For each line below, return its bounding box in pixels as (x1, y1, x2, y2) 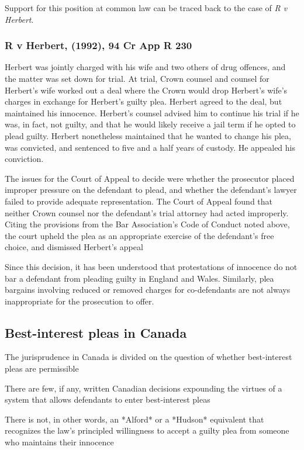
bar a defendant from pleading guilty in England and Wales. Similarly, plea (5, 272, 274, 284)
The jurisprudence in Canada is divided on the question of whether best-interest (5, 351, 292, 363)
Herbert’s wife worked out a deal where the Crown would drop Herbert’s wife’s (5, 84, 288, 96)
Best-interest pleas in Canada (5, 323, 187, 341)
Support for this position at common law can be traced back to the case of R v (5, 2, 288, 13)
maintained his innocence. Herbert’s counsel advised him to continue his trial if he (5, 106, 299, 119)
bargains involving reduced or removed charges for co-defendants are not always (5, 283, 291, 296)
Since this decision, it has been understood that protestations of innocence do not (5, 260, 298, 272)
